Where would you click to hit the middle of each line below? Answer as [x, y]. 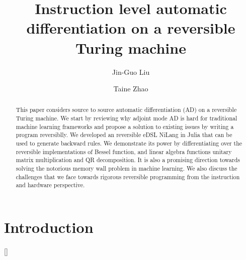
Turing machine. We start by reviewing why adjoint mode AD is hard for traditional [127, 118]
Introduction [49, 227]
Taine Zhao [131, 89]
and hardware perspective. [50, 185]
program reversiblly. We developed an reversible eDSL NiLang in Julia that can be [124, 135]
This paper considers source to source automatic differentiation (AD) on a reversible [126, 110]
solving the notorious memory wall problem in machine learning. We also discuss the [127, 168]
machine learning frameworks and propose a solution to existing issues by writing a [125, 126]
